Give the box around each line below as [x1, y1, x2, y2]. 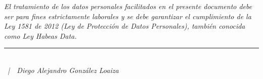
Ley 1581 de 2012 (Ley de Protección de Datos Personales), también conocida [4, 21, 245, 31]
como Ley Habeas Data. [4, 30, 77, 41]
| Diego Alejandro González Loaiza [8, 64, 119, 75]
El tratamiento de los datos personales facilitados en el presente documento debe [4, 1, 252, 11]
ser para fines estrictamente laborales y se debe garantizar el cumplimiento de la [4, 11, 251, 21]
